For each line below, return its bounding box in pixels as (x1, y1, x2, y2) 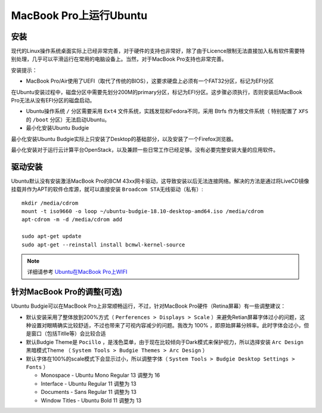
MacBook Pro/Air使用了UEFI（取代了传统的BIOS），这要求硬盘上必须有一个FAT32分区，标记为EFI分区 (26, 77, 274, 85)
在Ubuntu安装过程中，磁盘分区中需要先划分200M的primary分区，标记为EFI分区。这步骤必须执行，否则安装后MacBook (11, 88, 302, 95)
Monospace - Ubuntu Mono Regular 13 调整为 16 (41, 372, 160, 379)
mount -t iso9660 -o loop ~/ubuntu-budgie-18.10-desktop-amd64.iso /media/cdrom (21, 208, 264, 215)
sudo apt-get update (21, 233, 82, 240)
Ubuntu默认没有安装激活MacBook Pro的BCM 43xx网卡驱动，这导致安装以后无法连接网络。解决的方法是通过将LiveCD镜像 (11, 177, 309, 184)
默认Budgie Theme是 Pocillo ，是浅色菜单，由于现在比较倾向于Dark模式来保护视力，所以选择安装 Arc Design (26, 338, 304, 345)
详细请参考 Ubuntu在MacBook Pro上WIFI (27, 268, 128, 276)
